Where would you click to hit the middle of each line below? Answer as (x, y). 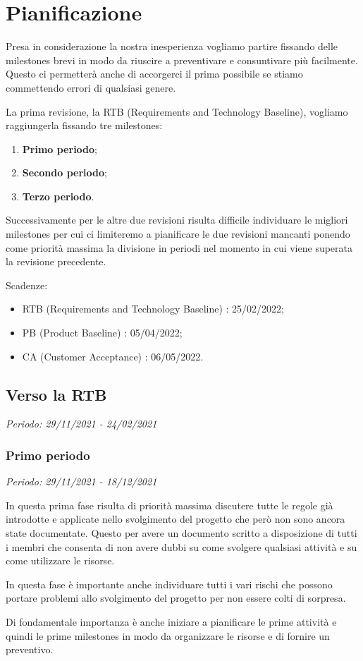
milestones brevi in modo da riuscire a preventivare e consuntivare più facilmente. (182, 60)
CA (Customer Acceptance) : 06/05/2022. (113, 356)
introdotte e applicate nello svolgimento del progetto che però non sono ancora (176, 519)
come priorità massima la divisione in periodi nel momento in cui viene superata (179, 247)
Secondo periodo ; (64, 172)
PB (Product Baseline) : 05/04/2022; (102, 333)
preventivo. (30, 649)
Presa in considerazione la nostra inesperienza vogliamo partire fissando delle (172, 46)
